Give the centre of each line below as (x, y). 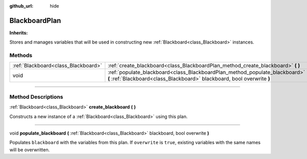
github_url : (21, 6)
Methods (21, 55)
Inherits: (19, 33)
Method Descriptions (36, 97)
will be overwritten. (30, 150)
